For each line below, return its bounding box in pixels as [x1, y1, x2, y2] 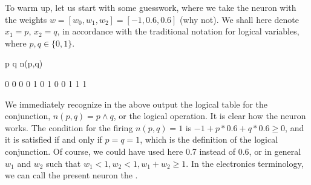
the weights [5, 13, 47, 25]
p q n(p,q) [5, 57, 43, 70]
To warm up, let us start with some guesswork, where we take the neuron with [5, 1, 296, 13]
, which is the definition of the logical [140, 133, 278, 146]
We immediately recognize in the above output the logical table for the [5, 97, 268, 110]
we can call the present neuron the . [5, 169, 138, 181]
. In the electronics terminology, [186, 157, 304, 169]
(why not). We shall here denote [180, 13, 299, 25]
